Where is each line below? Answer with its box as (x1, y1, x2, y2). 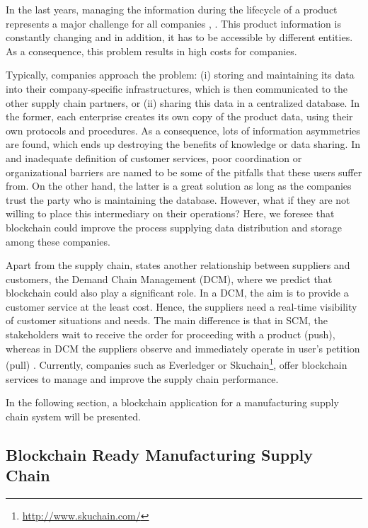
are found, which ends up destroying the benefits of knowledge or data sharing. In (6, 137, 361, 151)
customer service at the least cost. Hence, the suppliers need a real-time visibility (6, 299, 357, 314)
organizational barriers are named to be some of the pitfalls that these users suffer (6, 164, 362, 179)
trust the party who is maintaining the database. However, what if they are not (6, 192, 350, 207)
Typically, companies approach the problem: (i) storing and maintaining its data (6, 67, 355, 82)
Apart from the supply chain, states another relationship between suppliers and (6, 258, 350, 272)
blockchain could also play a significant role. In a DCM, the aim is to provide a (6, 285, 349, 300)
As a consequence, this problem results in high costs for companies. (6, 43, 297, 58)
